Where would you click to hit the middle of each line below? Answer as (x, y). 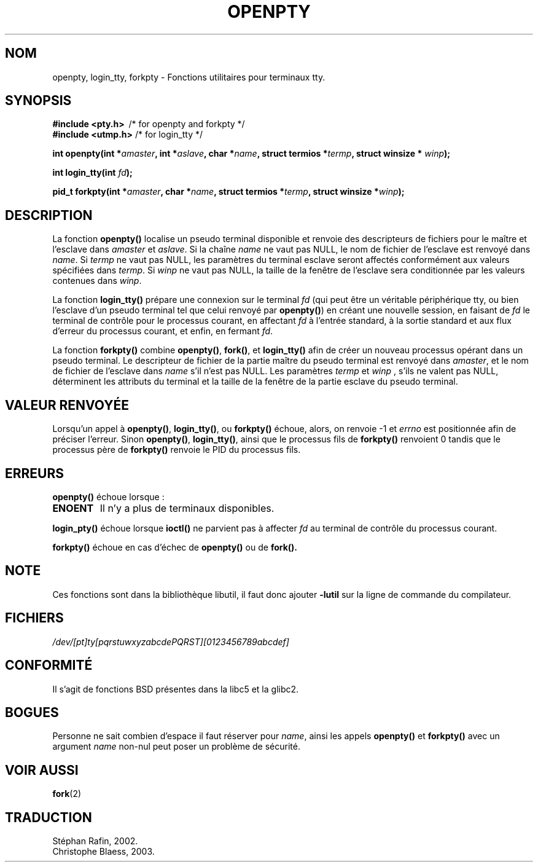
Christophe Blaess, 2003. (103, 852)
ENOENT (73, 508)
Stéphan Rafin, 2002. (95, 841)
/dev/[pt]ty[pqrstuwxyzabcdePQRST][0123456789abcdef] (171, 641)
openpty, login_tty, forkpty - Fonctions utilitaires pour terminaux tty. (189, 77)
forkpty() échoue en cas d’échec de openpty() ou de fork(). (175, 547)
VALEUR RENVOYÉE (67, 405)
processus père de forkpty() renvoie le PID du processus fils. (177, 450)
